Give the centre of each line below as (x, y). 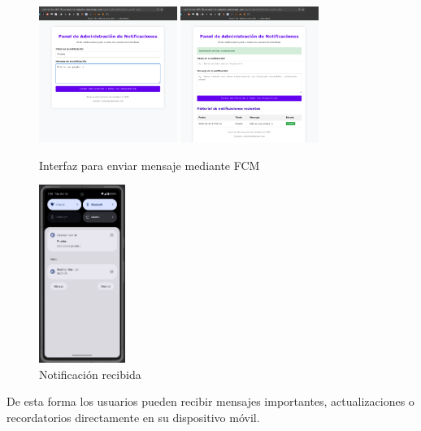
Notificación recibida (90, 374)
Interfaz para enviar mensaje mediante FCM (150, 165)
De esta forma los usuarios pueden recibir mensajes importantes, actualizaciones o (210, 401)
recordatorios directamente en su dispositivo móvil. (133, 417)
